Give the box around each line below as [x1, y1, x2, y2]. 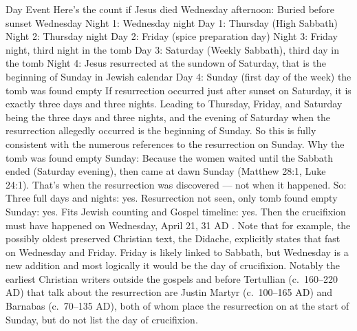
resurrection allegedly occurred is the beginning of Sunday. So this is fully [6, 123, 316, 138]
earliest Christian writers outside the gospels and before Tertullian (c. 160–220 [6, 271, 338, 286]
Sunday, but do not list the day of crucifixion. [6, 312, 198, 326]
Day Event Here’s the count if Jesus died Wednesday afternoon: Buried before [6, 2, 335, 16]
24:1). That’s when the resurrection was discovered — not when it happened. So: [6, 177, 347, 191]
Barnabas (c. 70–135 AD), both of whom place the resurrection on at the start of [6, 299, 349, 313]
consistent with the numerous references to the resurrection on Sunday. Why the [6, 136, 345, 151]
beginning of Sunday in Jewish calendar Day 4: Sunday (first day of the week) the [6, 69, 351, 83]
